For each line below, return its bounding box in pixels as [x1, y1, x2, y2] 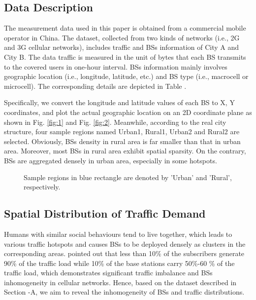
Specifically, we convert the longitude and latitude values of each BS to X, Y [4, 97, 235, 108]
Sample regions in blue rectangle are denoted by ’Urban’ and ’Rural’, [24, 172, 232, 182]
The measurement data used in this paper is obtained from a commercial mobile [4, 23, 246, 33]
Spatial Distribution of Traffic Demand [4, 206, 206, 221]
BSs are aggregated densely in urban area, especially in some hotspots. [4, 155, 217, 165]
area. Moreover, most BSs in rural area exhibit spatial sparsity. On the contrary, [4, 146, 246, 156]
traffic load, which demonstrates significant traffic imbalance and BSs [4, 267, 213, 278]
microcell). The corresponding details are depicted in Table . [4, 80, 187, 91]
